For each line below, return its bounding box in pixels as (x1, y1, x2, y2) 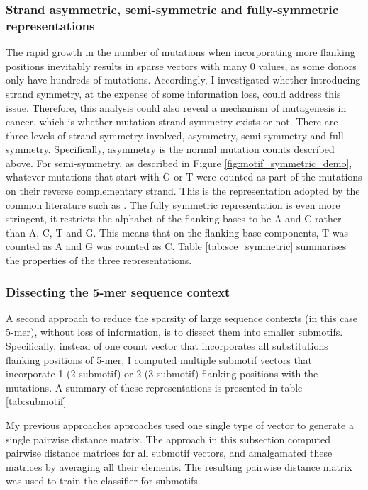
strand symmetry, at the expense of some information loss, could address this (6, 86, 341, 101)
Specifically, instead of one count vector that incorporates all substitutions (6, 338, 328, 353)
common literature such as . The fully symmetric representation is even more (6, 197, 340, 212)
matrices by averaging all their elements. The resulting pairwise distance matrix (6, 459, 352, 474)
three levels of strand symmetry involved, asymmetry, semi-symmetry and (6, 127, 327, 142)
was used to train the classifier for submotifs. (6, 473, 201, 488)
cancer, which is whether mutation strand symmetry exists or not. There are (6, 114, 338, 129)
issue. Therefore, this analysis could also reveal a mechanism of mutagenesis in (6, 100, 347, 115)
